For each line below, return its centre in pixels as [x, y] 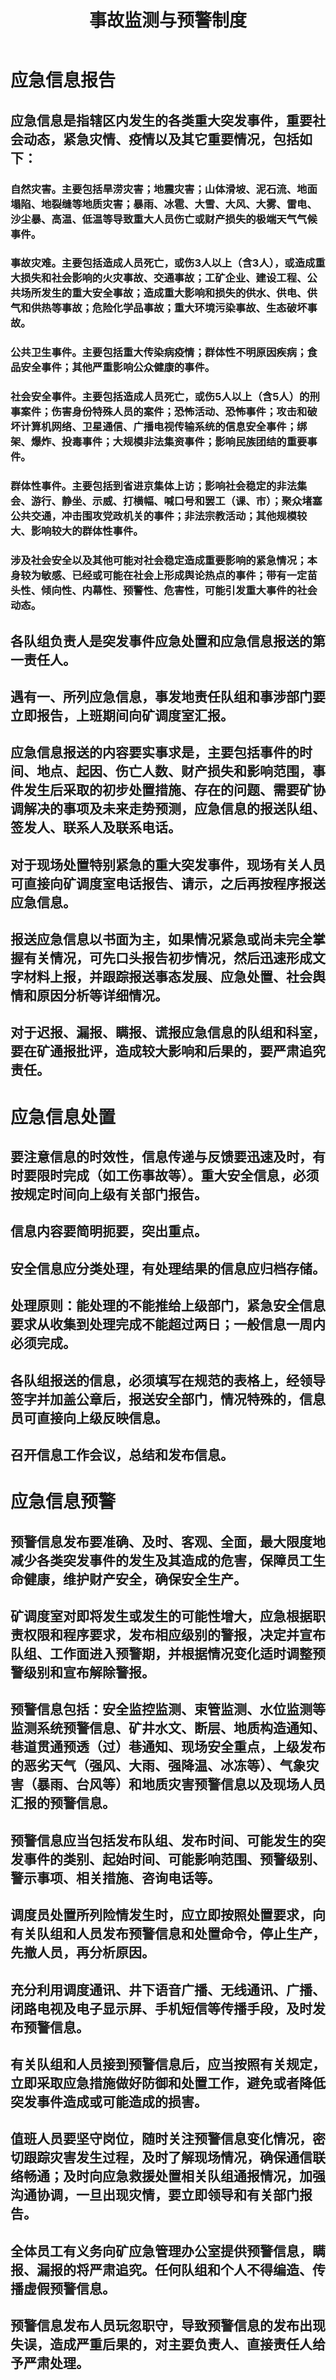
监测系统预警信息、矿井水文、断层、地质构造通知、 [168, 1728]
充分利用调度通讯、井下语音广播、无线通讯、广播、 [168, 1989]
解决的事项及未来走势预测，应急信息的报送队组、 [174, 809]
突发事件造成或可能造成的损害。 [109, 2101]
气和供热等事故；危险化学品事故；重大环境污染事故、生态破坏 [159, 308]
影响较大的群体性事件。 [87, 531]
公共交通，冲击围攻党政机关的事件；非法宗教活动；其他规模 [154, 516]
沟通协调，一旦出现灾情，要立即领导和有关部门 [155, 2195]
